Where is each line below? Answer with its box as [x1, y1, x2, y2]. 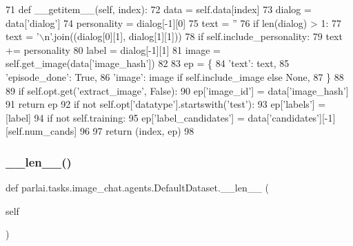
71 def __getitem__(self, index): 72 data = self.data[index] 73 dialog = [6, 2, 312, 16]
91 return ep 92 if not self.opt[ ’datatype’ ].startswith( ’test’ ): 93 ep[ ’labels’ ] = [6, 97, 326, 111]
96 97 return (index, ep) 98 [79, 124, 194, 138]
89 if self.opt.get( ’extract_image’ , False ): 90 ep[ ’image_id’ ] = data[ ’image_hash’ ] [6, 83, 349, 97]
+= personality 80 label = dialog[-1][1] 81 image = [6, 42, 221, 57]
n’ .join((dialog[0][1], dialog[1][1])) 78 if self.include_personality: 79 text [44, 29, 343, 44]
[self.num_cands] [6, 124, 77, 138]
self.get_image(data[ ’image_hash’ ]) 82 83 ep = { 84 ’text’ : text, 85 [6, 56, 290, 70]
